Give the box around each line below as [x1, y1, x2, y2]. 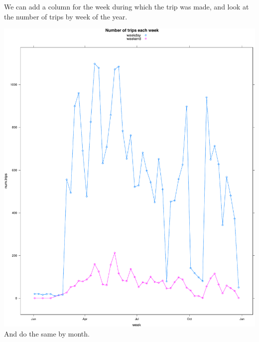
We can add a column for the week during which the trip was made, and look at [4, 1, 249, 11]
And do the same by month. [4, 328, 90, 339]
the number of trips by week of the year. [4, 11, 128, 21]
